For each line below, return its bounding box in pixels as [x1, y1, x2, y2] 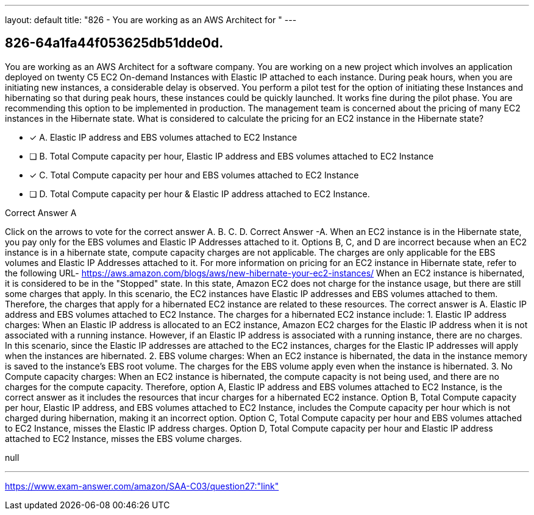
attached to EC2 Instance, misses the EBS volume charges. [5, 433, 242, 444]
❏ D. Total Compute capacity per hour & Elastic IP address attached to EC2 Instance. [29, 188, 370, 199]
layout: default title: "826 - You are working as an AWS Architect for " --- [5, 15, 297, 25]
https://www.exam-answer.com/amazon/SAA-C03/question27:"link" [5, 480, 279, 491]
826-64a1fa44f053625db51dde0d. [5, 35, 224, 51]
